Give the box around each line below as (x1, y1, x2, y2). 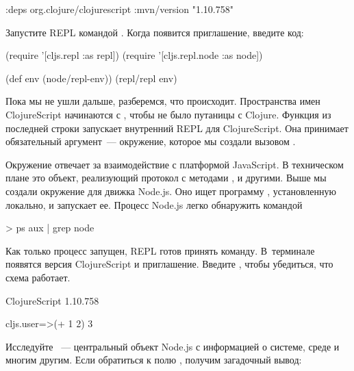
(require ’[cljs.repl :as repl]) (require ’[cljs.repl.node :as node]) (5, 48, 263, 62)
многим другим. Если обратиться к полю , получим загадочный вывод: (5, 353, 302, 367)
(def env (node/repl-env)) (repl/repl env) (5, 71, 177, 85)
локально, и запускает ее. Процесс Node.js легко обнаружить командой (5, 197, 303, 212)
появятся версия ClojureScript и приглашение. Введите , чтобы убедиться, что (5, 257, 333, 271)
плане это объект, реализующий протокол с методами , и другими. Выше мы (5, 170, 327, 185)
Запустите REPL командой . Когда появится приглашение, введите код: (5, 25, 304, 39)
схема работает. (5, 270, 71, 284)
